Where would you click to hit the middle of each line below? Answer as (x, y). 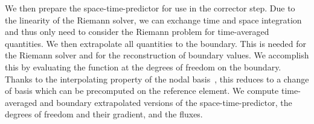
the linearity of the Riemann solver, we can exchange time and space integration (153, 20)
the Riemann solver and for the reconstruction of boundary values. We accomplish (157, 55)
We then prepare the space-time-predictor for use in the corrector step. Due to (150, 8)
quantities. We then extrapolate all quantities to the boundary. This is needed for (156, 43)
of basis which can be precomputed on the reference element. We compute (142, 91)
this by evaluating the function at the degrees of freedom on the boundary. (143, 67)
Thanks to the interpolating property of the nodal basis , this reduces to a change (157, 79)
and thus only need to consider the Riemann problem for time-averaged (137, 32)
